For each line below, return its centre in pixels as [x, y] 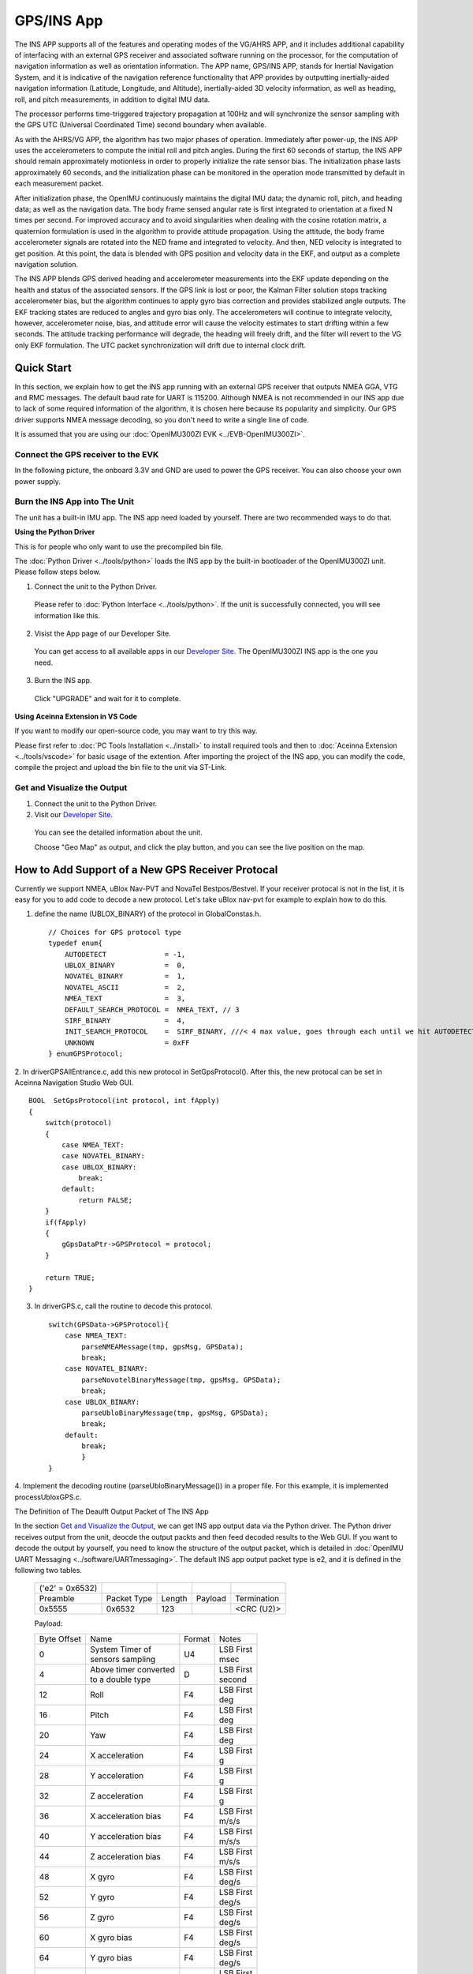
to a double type [120, 1679]
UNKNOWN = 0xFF [127, 1043]
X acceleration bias [125, 1816]
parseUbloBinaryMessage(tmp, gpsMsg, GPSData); [175, 1413]
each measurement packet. [59, 184]
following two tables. [48, 1570]
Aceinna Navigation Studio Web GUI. [74, 1083]
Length [174, 1599]
